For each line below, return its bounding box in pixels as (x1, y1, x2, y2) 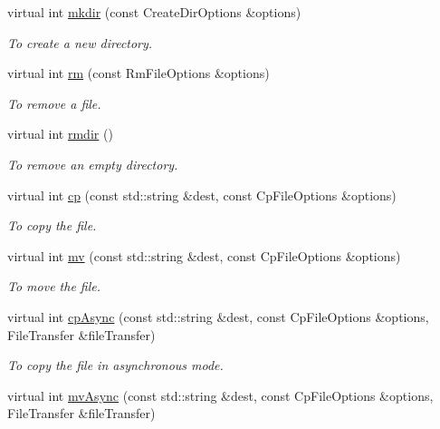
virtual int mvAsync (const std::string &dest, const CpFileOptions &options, (7, 385, 434, 405)
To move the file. (7, 277, 101, 296)
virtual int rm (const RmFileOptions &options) (7, 63, 270, 83)
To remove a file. (7, 93, 101, 112)
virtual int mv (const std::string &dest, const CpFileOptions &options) (7, 246, 401, 265)
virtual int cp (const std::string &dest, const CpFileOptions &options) (7, 185, 397, 204)
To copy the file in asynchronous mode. (7, 356, 224, 375)
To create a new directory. (7, 33, 153, 52)
